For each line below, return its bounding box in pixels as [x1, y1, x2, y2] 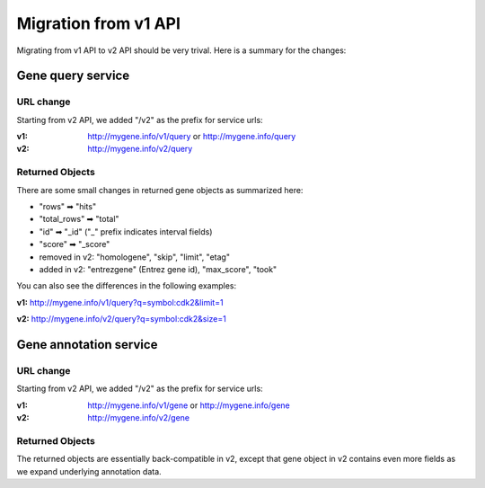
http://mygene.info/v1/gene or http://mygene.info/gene [87, 400, 291, 411]
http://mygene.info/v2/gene [87, 413, 190, 423]
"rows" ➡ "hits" [39, 201, 97, 212]
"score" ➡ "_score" [39, 239, 110, 250]
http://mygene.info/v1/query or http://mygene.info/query [87, 131, 296, 142]
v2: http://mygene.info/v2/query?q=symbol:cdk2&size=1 [16, 314, 226, 324]
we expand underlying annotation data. [16, 466, 162, 476]
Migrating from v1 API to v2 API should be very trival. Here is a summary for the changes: [16, 45, 347, 56]
